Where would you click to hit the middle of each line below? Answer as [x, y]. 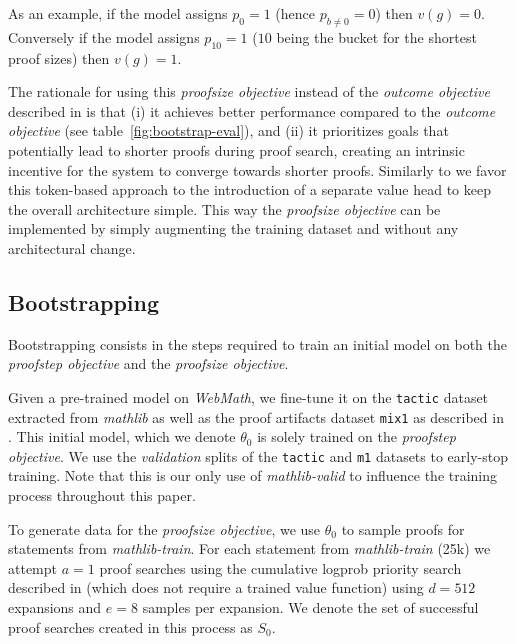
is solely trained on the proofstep [356, 436]
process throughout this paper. [102, 495]
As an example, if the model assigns [118, 13]
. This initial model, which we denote [122, 436]
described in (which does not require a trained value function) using [216, 587]
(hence [295, 13]
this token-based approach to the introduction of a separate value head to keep [249, 189]
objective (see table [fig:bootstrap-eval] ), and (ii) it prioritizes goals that [228, 130]
